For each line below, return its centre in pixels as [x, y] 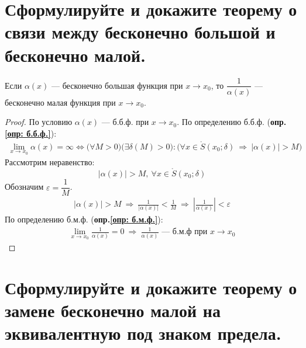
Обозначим [24, 187]
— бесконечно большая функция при [117, 85]
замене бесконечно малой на [113, 310]
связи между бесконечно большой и [140, 32]
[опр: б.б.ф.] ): [31, 133]
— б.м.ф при [185, 232]
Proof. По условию [39, 122]
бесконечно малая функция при [60, 102]
